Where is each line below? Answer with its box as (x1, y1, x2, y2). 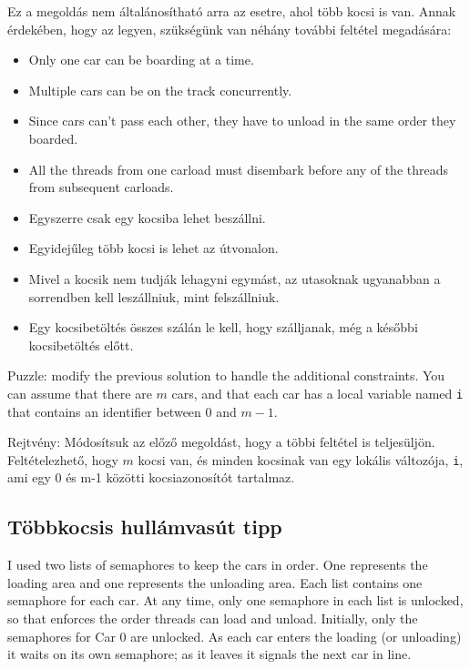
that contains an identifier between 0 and (7, 401, 237, 421)
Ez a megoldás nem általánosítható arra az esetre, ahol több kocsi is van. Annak (7, 2, 456, 20)
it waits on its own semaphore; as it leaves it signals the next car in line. (7, 644, 412, 664)
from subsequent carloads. (28, 177, 174, 197)
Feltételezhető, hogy (7, 450, 118, 469)
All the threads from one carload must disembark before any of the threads (28, 159, 449, 178)
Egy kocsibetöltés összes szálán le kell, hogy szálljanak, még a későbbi (28, 318, 418, 337)
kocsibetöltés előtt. (28, 335, 134, 354)
